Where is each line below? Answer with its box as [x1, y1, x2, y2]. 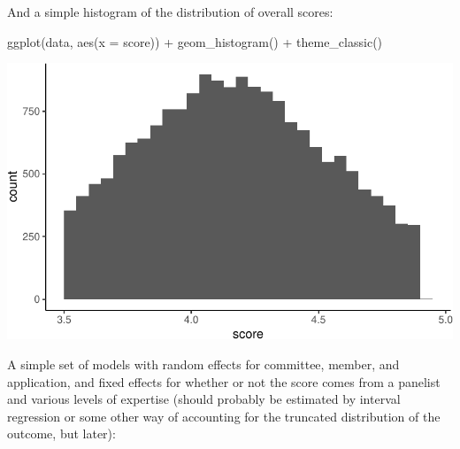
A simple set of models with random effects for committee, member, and [7, 355, 400, 374]
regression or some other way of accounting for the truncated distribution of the [7, 406, 441, 425]
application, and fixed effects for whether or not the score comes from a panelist [7, 372, 441, 391]
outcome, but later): [7, 424, 116, 443]
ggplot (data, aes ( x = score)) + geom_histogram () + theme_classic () [7, 32, 383, 50]
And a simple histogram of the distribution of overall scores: [7, 3, 333, 20]
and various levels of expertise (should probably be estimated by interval [7, 390, 401, 408]
